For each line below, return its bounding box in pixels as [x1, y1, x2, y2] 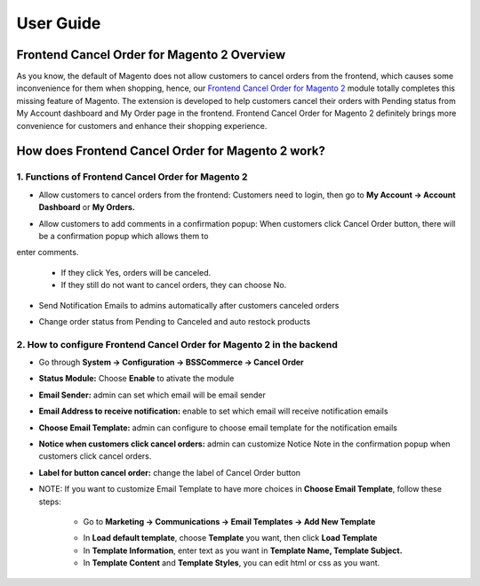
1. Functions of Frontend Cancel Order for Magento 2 [16, 171, 248, 183]
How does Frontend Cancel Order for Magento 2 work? [16, 143, 326, 159]
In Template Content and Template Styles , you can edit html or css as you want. [83, 558, 380, 568]
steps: [38, 496, 61, 507]
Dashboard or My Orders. [38, 202, 135, 213]
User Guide [16, 13, 101, 33]
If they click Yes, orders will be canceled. [60, 267, 212, 277]
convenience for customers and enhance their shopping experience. [16, 120, 268, 131]
